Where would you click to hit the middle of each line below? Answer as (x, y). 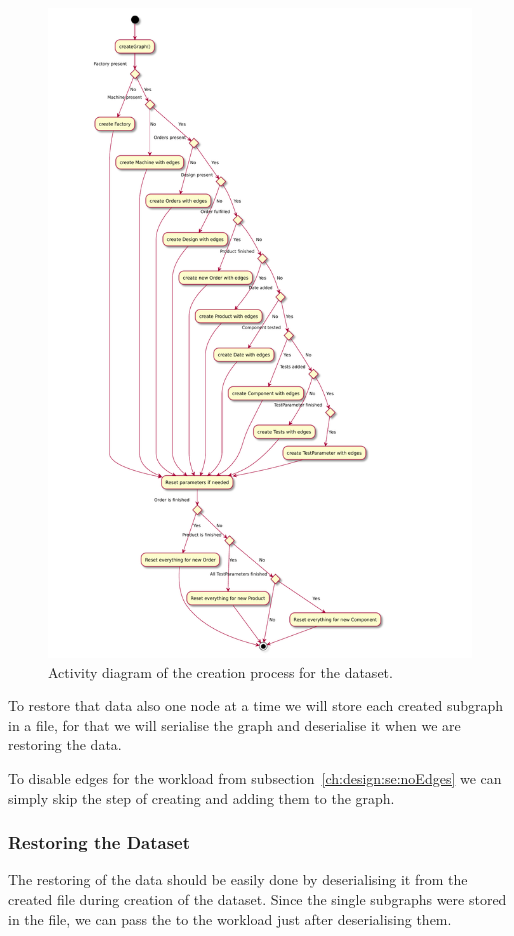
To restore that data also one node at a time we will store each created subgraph (256, 705)
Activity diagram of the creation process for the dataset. (220, 671)
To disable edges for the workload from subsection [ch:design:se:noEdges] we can (255, 777)
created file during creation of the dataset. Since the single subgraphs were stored (257, 898)
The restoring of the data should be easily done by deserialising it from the (238, 879)
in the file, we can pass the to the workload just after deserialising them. (230, 918)
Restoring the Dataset (99, 842)
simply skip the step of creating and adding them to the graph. (201, 797)
